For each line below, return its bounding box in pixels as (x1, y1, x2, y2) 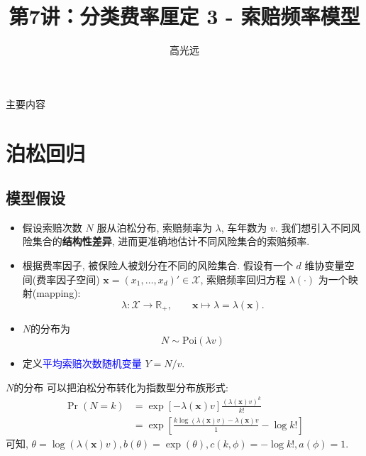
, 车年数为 (221, 219, 267, 234)
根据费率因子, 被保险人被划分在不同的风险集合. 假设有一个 (22, 258, 293, 273)
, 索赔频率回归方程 (200, 271, 286, 286)
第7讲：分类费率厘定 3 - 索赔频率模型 (9, 1, 360, 31)
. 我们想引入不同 (274, 219, 351, 234)
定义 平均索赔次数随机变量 (22, 355, 142, 370)
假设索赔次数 (22, 219, 82, 234)
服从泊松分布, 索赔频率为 (96, 219, 212, 234)
